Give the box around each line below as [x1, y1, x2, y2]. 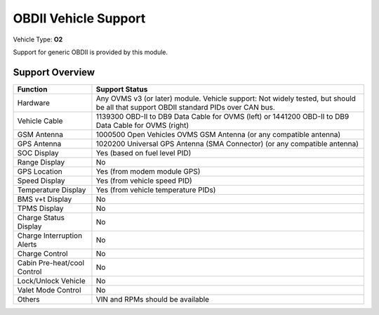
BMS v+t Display [17, 194, 72, 204]
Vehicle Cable [17, 116, 63, 126]
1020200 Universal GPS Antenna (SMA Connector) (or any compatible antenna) [95, 139, 359, 148]
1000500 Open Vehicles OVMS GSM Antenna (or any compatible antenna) [95, 129, 341, 139]
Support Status [95, 84, 148, 94]
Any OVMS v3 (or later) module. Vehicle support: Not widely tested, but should [95, 94, 356, 103]
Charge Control [17, 248, 68, 258]
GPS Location [17, 166, 62, 176]
